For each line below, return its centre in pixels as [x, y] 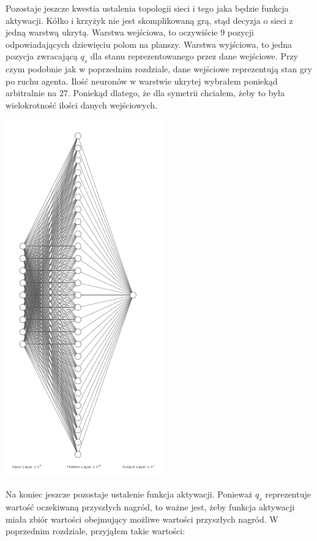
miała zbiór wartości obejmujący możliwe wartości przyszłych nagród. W [142, 519]
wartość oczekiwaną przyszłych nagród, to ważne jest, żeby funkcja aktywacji [150, 506]
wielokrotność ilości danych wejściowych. [81, 104]
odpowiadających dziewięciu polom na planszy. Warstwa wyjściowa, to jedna [149, 44]
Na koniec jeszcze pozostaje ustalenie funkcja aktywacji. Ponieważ [129, 494]
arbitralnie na [31, 93]
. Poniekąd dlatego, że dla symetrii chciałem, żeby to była [177, 93]
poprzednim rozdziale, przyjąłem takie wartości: [95, 531]
